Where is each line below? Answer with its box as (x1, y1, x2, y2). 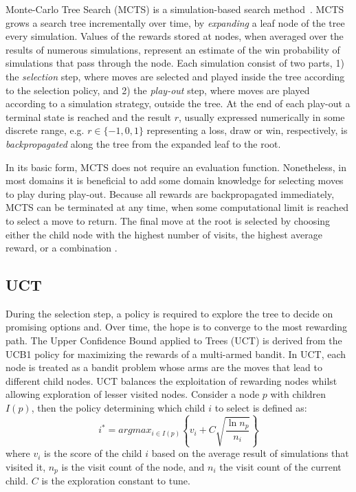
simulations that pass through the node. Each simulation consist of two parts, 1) (5, 56, 344, 70)
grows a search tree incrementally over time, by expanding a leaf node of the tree (5, 15, 345, 30)
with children (270, 387, 326, 401)
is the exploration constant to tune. (41, 473, 190, 488)
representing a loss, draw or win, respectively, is (146, 123, 348, 137)
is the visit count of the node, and (61, 459, 205, 473)
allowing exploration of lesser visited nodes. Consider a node (5, 387, 260, 401)
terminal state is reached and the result (5, 109, 172, 124)
